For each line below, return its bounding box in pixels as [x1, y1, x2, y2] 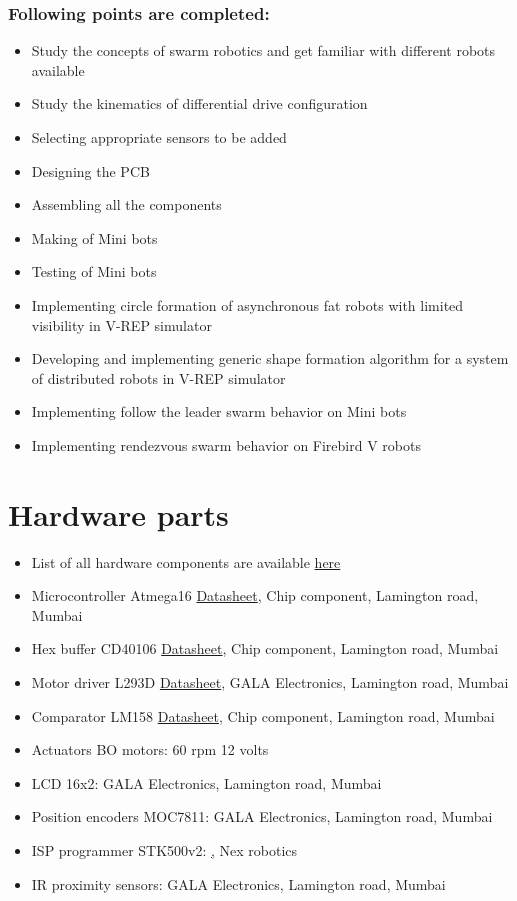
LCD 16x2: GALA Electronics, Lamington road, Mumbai [31, 772, 382, 793]
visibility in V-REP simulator [31, 314, 212, 335]
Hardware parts [8, 493, 229, 534]
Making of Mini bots [31, 227, 158, 248]
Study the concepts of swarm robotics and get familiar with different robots [31, 40, 496, 61]
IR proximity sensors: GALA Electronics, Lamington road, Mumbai [31, 873, 446, 894]
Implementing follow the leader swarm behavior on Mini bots [31, 401, 407, 422]
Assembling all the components [31, 194, 222, 215]
